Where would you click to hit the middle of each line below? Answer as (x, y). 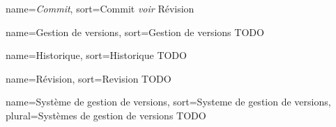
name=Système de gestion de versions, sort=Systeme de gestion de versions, (168, 102)
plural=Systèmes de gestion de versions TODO (106, 115)
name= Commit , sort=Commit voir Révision (100, 8)
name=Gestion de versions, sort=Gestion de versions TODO (135, 32)
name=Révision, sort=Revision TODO (89, 78)
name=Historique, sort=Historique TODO (96, 55)
